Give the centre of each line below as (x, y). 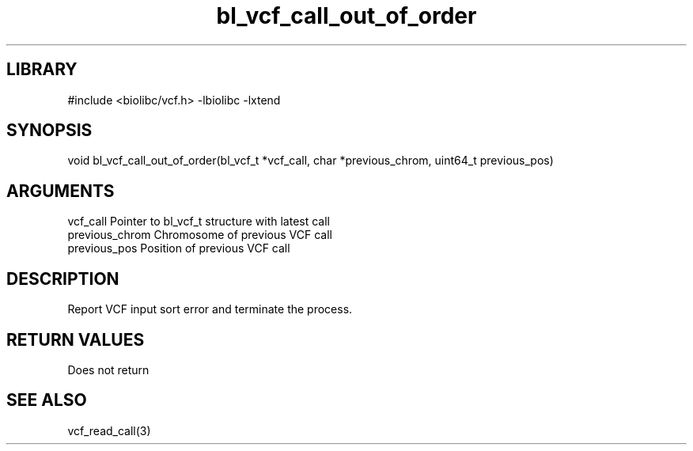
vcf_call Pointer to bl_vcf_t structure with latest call (199, 222)
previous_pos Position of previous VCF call (179, 248)
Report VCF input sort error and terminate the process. (210, 309)
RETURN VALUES (76, 339)
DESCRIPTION (63, 279)
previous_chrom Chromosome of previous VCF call (200, 235)
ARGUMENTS (61, 191)
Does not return (108, 370)
